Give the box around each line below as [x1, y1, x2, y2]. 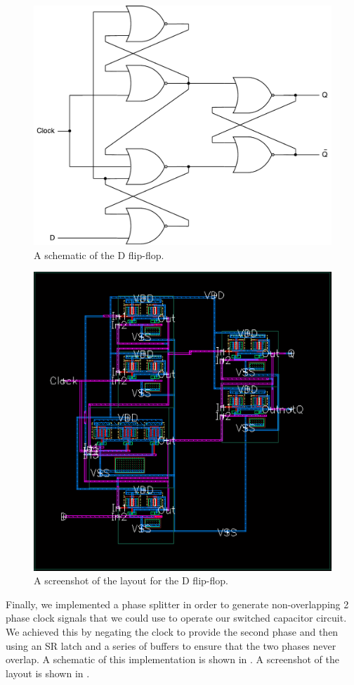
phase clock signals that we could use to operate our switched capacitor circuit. [6, 610, 347, 625]
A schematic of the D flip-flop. [34, 247, 164, 262]
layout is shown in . [6, 665, 90, 680]
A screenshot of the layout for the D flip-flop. [34, 573, 228, 588]
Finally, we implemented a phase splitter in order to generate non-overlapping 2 [6, 596, 349, 611]
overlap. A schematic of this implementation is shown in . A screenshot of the [6, 652, 339, 667]
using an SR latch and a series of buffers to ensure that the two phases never [6, 638, 336, 653]
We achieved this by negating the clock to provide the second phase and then [6, 624, 339, 639]
